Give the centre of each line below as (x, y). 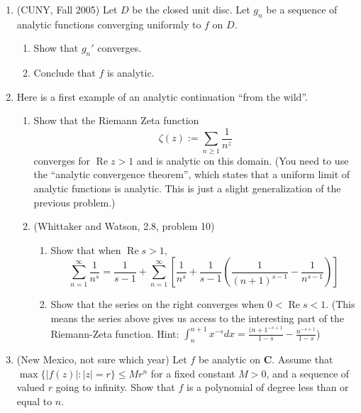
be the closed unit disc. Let (191, 9)
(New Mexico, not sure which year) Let (102, 359)
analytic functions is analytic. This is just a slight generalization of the (187, 188)
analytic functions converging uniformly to (109, 24)
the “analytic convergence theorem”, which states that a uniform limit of (192, 174)
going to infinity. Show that (115, 387)
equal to (34, 401)
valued (31, 387)
